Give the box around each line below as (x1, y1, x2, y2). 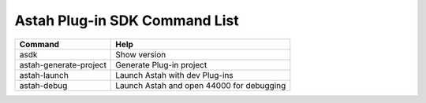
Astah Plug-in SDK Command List (14, 12, 240, 29)
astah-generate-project (19, 59, 106, 70)
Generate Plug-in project (115, 59, 207, 70)
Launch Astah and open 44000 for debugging (115, 79, 286, 90)
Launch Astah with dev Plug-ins (115, 69, 234, 80)
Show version (115, 49, 166, 60)
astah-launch (19, 69, 69, 80)
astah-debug (19, 79, 68, 90)
